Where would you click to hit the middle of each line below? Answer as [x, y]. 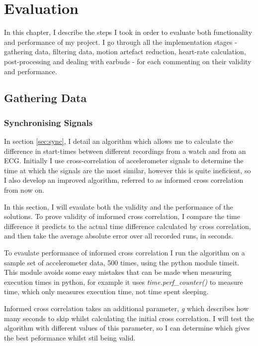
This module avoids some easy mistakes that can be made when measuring [118, 272]
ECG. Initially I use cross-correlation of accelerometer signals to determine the [124, 161]
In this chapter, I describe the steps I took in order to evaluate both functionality [128, 32]
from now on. [24, 190]
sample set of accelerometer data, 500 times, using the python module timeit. [122, 262]
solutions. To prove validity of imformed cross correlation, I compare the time [122, 216]
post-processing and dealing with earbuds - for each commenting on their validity [128, 61]
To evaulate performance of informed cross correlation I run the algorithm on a [125, 253]
